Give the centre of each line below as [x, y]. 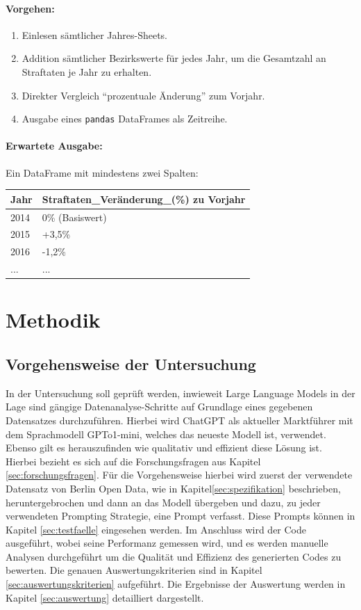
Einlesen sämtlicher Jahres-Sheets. [94, 34]
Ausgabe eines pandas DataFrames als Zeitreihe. [125, 119]
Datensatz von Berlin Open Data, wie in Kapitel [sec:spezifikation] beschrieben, [173, 488]
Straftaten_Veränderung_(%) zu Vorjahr [144, 199]
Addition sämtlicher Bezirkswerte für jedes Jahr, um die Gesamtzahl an [174, 58]
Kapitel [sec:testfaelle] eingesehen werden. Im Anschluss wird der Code [156, 529]
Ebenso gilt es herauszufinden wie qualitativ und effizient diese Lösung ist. [164, 448]
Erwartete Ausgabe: [54, 146]
